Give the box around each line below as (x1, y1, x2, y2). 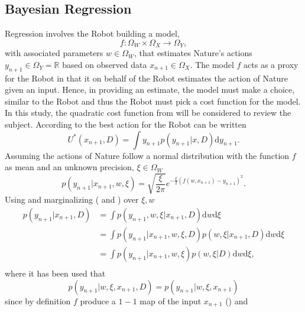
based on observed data (62, 58, 147, 70)
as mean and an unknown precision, (5, 161, 134, 173)
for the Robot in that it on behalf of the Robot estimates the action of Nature (5, 71, 288, 84)
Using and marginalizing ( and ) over (5, 193, 139, 206)
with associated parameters (5, 47, 103, 59)
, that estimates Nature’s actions (134, 47, 252, 59)
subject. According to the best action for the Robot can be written (5, 118, 246, 131)
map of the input (139, 294, 202, 307)
